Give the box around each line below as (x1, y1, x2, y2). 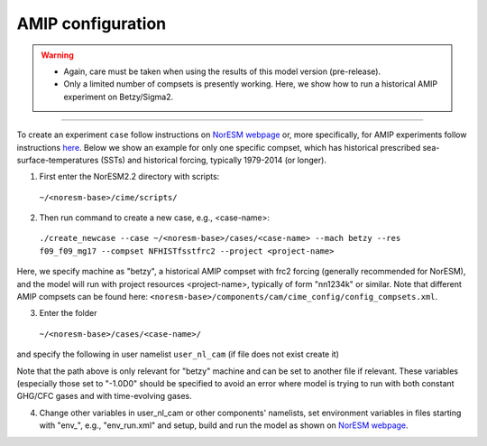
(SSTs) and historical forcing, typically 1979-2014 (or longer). (100, 154, 326, 165)
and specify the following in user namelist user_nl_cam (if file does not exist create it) (16, 348, 340, 360)
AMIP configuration (16, 14, 167, 33)
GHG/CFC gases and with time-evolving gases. (16, 391, 193, 402)
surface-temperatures (16, 154, 99, 165)
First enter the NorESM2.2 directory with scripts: (39, 172, 220, 182)
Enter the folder (39, 308, 98, 319)
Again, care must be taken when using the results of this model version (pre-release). (63, 66, 381, 77)
